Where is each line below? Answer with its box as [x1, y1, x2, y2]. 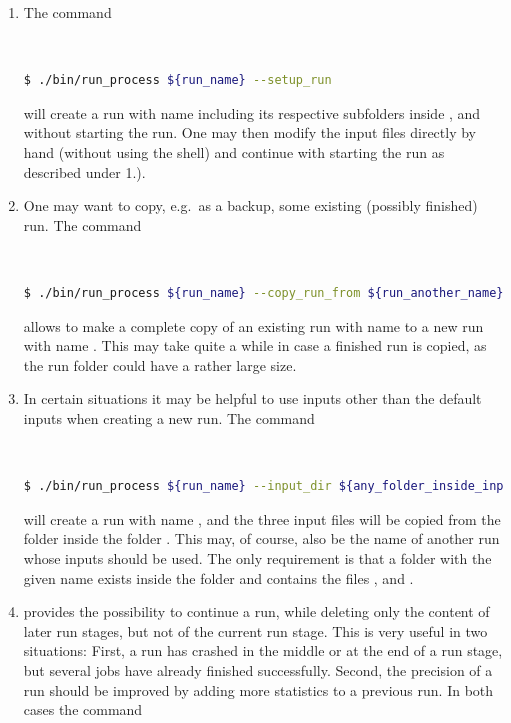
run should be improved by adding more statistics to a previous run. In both [23, 679, 494, 700]
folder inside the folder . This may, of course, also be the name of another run [23, 528, 500, 549]
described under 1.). [23, 161, 146, 182]
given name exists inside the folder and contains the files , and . [23, 567, 414, 588]
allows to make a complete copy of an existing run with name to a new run [23, 315, 484, 336]
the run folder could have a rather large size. [23, 354, 297, 375]
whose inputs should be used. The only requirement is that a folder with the [23, 548, 492, 569]
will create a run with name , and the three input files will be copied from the [23, 508, 501, 529]
